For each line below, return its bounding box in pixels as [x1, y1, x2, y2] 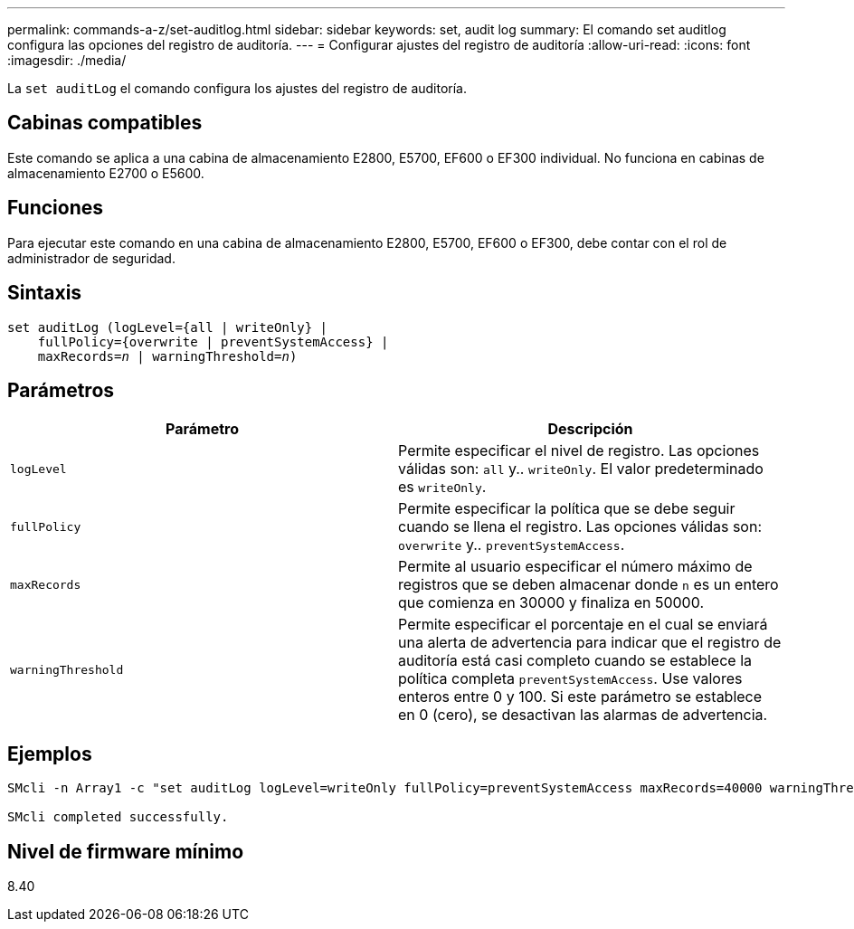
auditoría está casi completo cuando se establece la [398, 651, 753, 670]
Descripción [547, 420, 633, 439]
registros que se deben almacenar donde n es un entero [398, 575, 779, 594]
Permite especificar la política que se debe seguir [398, 499, 735, 518]
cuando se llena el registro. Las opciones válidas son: [398, 517, 763, 536]
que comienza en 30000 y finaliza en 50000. [398, 593, 704, 612]
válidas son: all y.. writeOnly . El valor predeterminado [398, 460, 764, 479]
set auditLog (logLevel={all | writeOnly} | [7, 319, 328, 335]
